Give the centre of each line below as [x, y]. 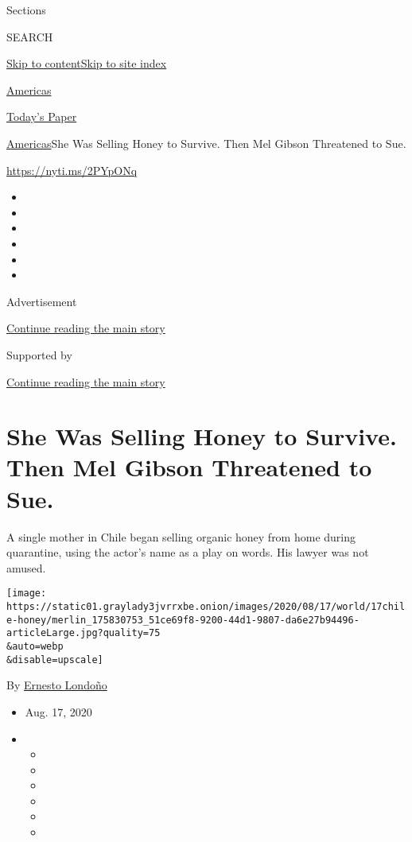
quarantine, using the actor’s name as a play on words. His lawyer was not [188, 552]
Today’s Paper [42, 116]
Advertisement [42, 301]
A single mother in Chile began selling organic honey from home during [181, 536]
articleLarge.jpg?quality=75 [84, 633]
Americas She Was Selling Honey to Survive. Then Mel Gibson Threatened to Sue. [206, 143]
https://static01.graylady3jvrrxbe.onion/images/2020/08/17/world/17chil [206, 607]
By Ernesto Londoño [57, 685]
